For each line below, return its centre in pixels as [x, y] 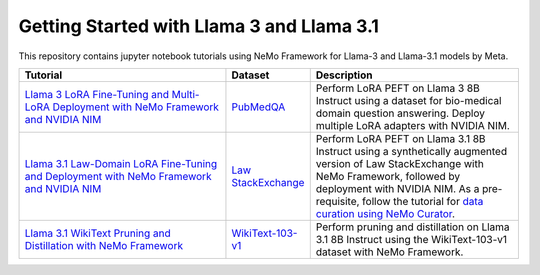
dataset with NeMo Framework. [389, 252]
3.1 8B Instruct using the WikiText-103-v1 [411, 239]
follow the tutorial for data [422, 201]
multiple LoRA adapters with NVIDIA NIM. [412, 125]
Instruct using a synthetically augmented [411, 151]
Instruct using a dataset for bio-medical [408, 100]
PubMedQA [258, 107]
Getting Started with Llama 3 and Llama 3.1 [199, 26]
